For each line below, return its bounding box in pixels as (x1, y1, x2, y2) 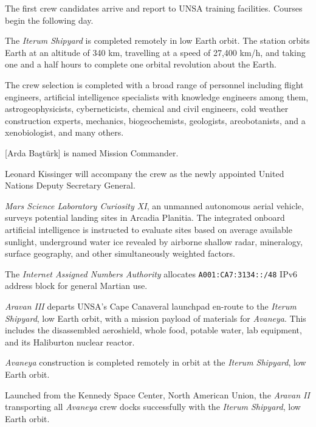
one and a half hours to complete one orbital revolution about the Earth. (5, 58, 276, 71)
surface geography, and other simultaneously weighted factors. (5, 247, 235, 260)
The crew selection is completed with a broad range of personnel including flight (5, 78, 304, 91)
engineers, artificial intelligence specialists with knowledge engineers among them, (5, 90, 309, 103)
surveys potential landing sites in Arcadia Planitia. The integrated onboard (5, 211, 285, 224)
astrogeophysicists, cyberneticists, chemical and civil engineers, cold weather (5, 102, 289, 115)
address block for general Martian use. (5, 279, 148, 292)
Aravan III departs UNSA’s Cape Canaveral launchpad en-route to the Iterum (5, 299, 297, 312)
